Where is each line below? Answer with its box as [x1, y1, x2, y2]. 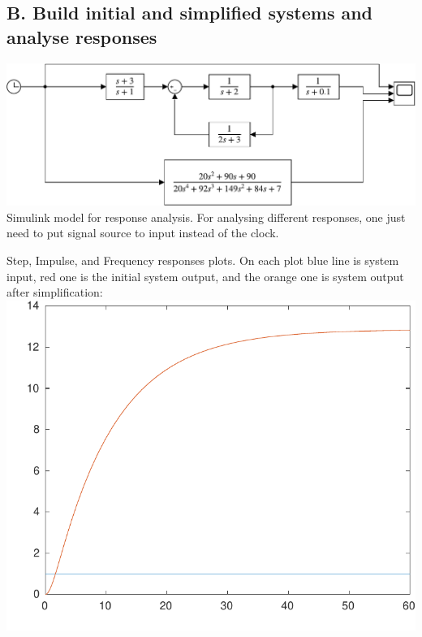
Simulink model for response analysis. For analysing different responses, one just [6, 208, 406, 225]
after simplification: [6, 284, 103, 301]
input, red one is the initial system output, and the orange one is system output [6, 267, 404, 284]
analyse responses [6, 24, 157, 49]
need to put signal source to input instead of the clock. [6, 224, 279, 241]
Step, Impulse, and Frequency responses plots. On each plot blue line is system [6, 252, 399, 269]
